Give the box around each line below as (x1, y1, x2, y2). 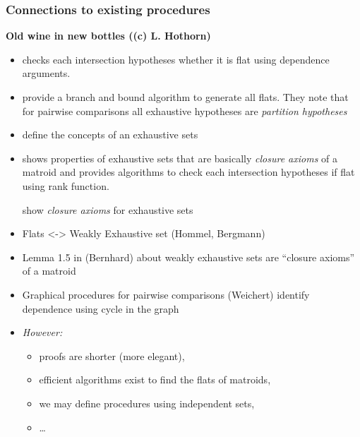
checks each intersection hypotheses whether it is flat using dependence (22, 52, 330, 66)
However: (22, 325, 63, 340)
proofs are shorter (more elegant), (39, 348, 185, 363)
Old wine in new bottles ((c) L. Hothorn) (6, 28, 211, 43)
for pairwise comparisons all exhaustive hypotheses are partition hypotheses (22, 103, 347, 118)
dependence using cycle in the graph (22, 301, 179, 316)
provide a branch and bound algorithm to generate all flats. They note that (22, 90, 349, 104)
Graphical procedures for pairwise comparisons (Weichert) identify (22, 287, 310, 301)
